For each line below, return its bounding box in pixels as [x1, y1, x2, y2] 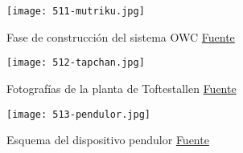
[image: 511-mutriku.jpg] [6, 6, 145, 17]
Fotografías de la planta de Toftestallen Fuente [6, 79, 237, 96]
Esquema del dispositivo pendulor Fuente [6, 131, 209, 148]
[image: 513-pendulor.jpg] [6, 108, 150, 120]
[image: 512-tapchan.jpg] [6, 57, 145, 69]
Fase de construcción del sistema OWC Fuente [6, 28, 235, 45]
